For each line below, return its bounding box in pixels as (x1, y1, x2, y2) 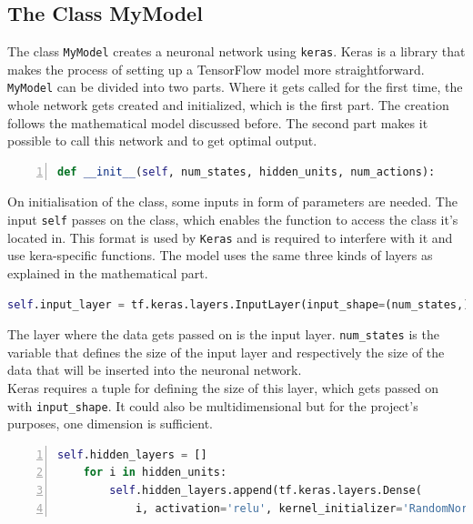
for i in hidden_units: (83, 466, 227, 479)
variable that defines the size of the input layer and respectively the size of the (7, 342, 445, 361)
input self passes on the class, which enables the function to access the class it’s (7, 210, 458, 229)
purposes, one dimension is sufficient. (7, 414, 213, 433)
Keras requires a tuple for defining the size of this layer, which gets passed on (7, 378, 438, 398)
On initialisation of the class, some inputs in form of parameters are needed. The (7, 192, 458, 211)
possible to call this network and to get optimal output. (7, 131, 317, 150)
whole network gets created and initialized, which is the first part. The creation (7, 96, 449, 115)
